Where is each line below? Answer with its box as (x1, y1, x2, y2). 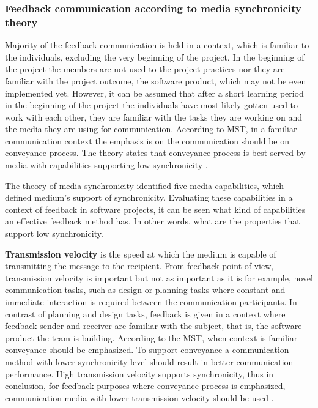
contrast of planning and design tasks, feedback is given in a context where (5, 307, 286, 320)
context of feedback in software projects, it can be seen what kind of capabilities (5, 202, 306, 215)
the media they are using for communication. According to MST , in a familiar (5, 122, 297, 135)
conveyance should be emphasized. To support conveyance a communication (5, 343, 289, 356)
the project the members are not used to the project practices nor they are (5, 62, 285, 75)
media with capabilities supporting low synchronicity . (5, 158, 208, 171)
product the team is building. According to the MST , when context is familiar (5, 331, 298, 344)
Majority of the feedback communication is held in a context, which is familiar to (5, 39, 309, 51)
